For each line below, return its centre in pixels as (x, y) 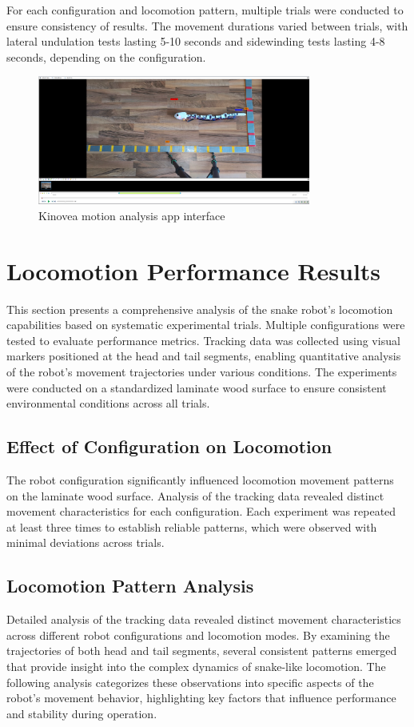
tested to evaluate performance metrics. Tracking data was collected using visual (203, 340)
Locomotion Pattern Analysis (130, 586)
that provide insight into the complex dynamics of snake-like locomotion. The (196, 666)
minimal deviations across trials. (86, 542)
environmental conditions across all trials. (108, 403)
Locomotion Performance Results (194, 270)
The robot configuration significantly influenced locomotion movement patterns (200, 480)
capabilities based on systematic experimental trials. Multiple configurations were (206, 325)
